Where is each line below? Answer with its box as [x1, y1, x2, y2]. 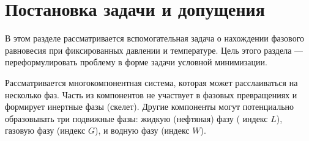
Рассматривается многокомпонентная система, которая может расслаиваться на [5, 76, 298, 89]
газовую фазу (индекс [5, 124, 86, 137]
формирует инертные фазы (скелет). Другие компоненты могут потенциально [5, 100, 294, 113]
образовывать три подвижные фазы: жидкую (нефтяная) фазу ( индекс [5, 112, 268, 125]
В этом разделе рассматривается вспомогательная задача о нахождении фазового [5, 32, 305, 45]
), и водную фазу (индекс [94, 124, 190, 137]
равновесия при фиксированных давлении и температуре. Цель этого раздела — [5, 43, 303, 56]
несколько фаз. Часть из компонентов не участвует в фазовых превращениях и [5, 88, 297, 101]
